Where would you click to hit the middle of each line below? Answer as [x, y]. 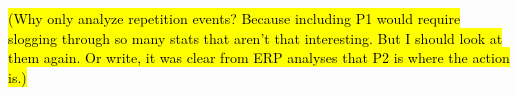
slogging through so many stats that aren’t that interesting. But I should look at [255, 37]
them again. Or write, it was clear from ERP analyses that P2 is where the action [259, 57]
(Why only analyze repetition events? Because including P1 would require [234, 18]
